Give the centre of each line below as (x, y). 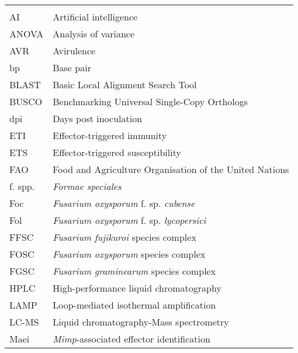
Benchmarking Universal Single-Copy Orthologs (150, 101)
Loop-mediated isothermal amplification (134, 305)
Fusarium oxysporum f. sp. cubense (124, 203)
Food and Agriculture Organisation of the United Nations (171, 169)
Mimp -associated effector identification (131, 339)
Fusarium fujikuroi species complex (124, 237)
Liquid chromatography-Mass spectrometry (141, 322)
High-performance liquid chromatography (137, 288)
